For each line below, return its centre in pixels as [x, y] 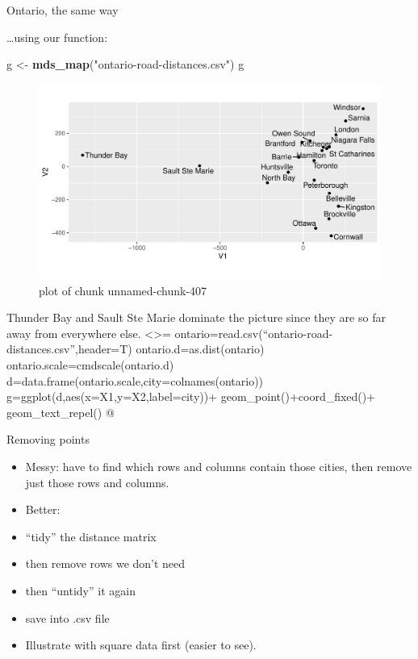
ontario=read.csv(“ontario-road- [254, 333]
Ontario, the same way [63, 10]
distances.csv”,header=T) [69, 349]
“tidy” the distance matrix [91, 536]
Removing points [48, 439]
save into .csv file [67, 617]
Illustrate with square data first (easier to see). [141, 645]
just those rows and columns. [97, 482]
